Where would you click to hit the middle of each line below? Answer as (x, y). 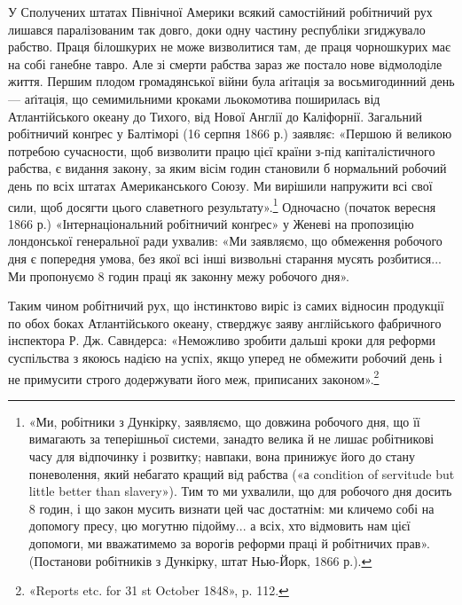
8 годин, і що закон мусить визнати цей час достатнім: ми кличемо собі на (231, 508)
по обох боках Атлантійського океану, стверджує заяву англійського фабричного (225, 322)
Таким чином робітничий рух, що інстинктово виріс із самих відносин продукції (226, 306)
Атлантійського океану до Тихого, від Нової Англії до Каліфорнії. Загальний (215, 116)
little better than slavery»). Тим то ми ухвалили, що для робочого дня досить (240, 491)
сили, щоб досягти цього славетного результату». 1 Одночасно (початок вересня (222, 205)
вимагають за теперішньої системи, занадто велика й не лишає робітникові (231, 439)
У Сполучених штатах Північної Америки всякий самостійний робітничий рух (220, 12)
